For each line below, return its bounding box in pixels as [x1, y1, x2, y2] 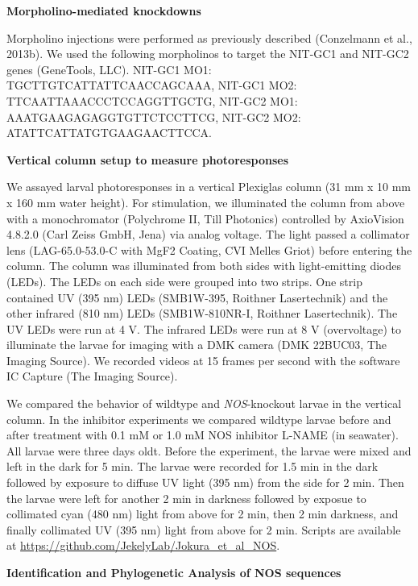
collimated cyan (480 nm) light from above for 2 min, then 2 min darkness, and [6, 505, 399, 522]
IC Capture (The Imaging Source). [6, 368, 178, 384]
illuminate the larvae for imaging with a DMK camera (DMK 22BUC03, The [6, 336, 387, 353]
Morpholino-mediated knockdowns [6, 2, 201, 19]
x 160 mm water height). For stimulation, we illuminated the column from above [6, 193, 405, 210]
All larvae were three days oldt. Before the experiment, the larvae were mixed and [6, 442, 412, 459]
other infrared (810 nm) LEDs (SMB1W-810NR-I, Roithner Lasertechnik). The [6, 305, 398, 322]
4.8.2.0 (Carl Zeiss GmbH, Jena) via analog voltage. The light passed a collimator [6, 226, 410, 243]
